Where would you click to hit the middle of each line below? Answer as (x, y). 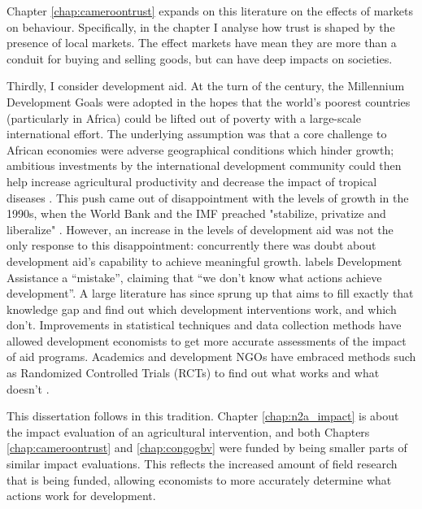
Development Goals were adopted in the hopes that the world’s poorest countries (209, 101)
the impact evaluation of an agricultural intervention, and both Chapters (188, 431)
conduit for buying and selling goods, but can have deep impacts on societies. (200, 58)
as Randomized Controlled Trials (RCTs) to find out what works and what (193, 373)
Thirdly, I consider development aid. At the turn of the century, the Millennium (206, 86)
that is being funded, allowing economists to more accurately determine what (199, 479)
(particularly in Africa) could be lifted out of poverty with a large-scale (184, 117)
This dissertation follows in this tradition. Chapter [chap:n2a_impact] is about (203, 416)
